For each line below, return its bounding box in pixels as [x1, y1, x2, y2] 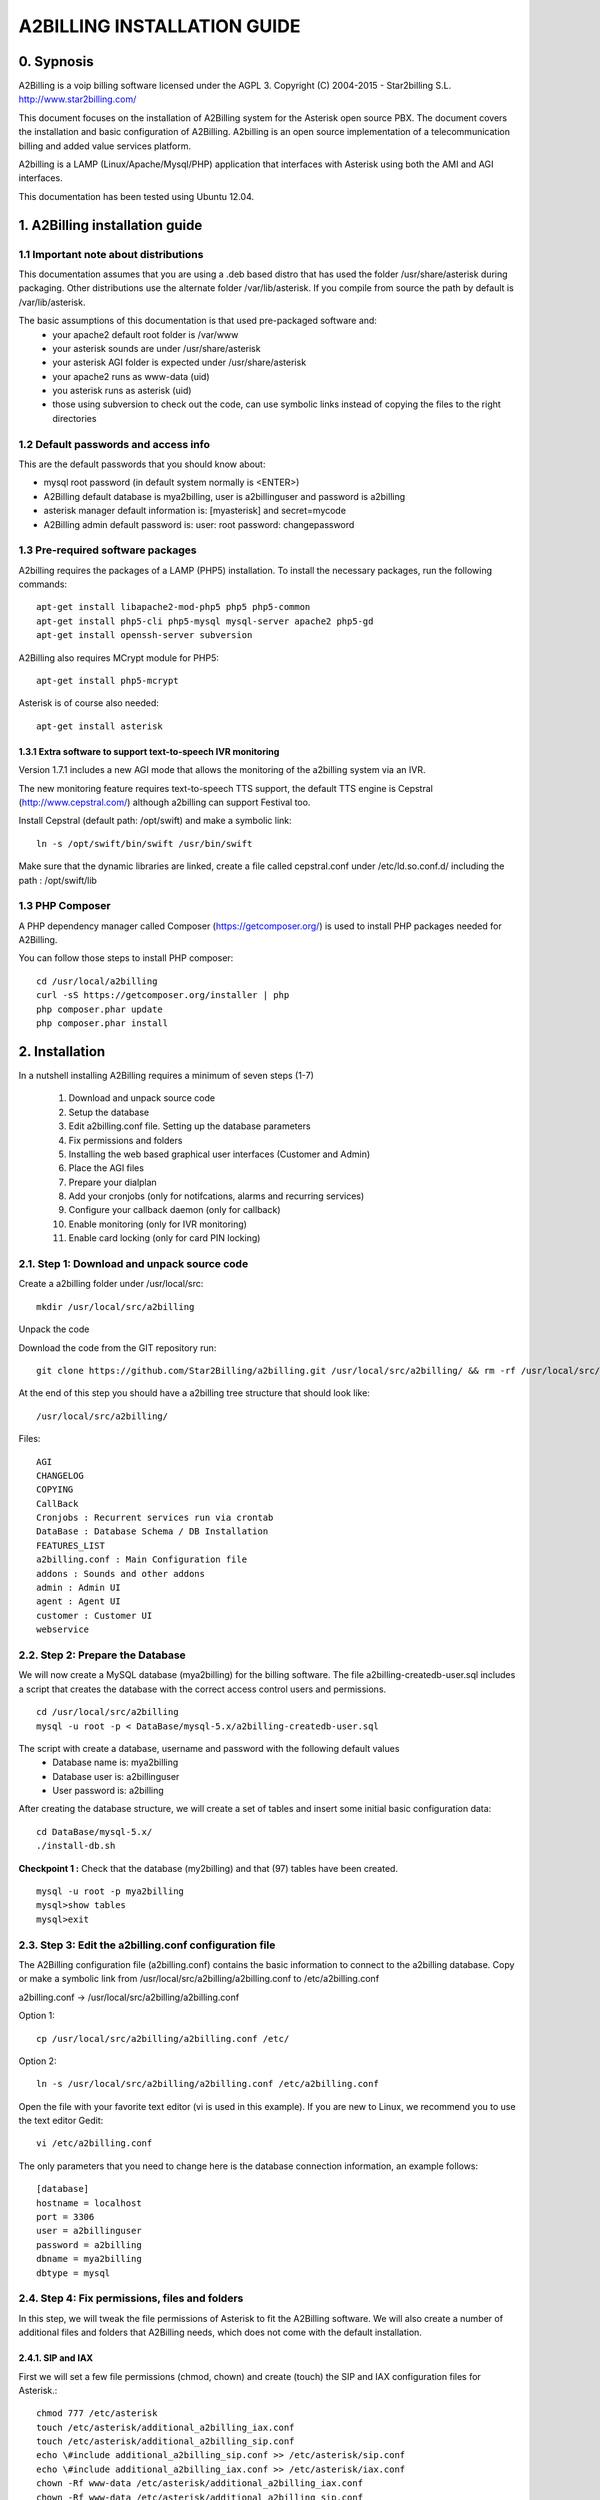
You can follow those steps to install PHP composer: [18, 952, 234, 964]
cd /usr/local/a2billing [36, 975, 158, 987]
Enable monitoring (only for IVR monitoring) [68, 1218, 247, 1230]
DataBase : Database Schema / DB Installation [36, 1526, 269, 1537]
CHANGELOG [36, 1470, 84, 1481]
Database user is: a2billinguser [52, 1770, 180, 1782]
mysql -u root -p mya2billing [36, 1886, 185, 1897]
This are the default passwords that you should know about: [18, 458, 266, 470]
